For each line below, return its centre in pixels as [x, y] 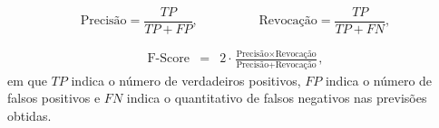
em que [27, 80]
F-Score [168, 59]
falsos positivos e [54, 98]
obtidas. [29, 115]
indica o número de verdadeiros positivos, [186, 80]
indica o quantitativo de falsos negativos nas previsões [277, 98]
